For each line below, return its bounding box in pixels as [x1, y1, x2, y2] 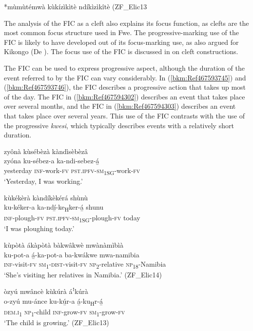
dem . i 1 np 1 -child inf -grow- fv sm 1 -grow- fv [4, 306, 125, 318]
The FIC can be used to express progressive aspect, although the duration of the [4, 62, 245, 73]
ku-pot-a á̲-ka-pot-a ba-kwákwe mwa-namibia [4, 249, 139, 259]
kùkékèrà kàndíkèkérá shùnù [4, 192, 88, 202]
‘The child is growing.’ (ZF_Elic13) [4, 317, 109, 327]
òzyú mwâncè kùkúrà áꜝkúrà [4, 286, 88, 296]
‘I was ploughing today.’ [4, 223, 75, 234]
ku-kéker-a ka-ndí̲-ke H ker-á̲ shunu [4, 202, 104, 214]
